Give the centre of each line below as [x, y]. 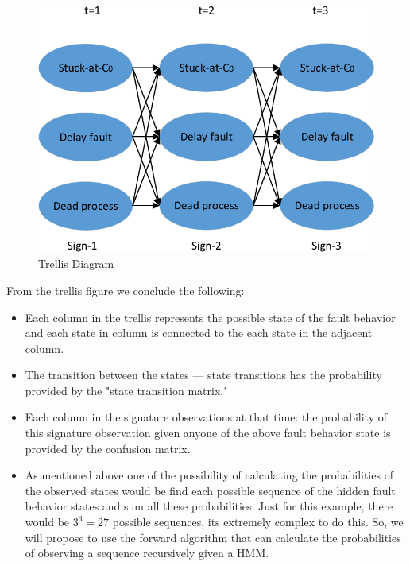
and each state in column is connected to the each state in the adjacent [199, 333]
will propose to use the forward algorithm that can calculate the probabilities [213, 537]
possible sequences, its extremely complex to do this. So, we [258, 522]
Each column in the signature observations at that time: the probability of [206, 417]
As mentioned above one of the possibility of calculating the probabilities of [209, 475]
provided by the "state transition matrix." [126, 390]
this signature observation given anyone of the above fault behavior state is [208, 433]
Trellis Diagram [76, 264]
